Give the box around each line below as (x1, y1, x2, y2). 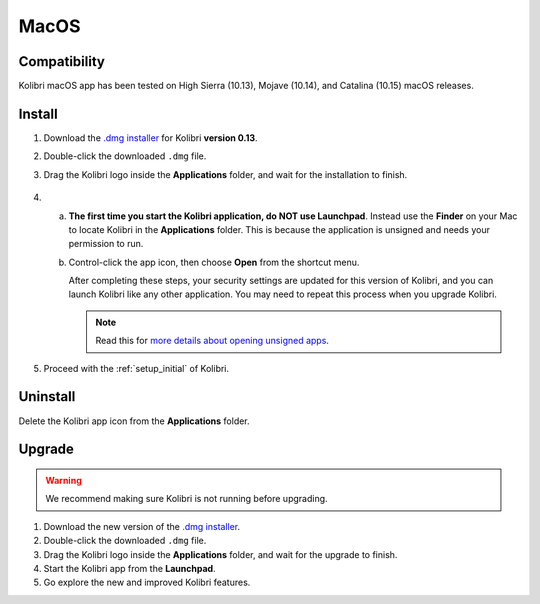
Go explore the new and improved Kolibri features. (43, 576, 251, 589)
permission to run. (68, 238, 144, 250)
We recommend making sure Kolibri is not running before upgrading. (45, 493, 329, 505)
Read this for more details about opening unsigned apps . (95, 335, 330, 347)
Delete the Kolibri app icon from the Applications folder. (18, 415, 250, 427)
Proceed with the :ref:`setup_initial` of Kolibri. (43, 362, 230, 374)
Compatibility (18, 53, 105, 70)
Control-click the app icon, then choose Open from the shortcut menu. (68, 256, 360, 268)
